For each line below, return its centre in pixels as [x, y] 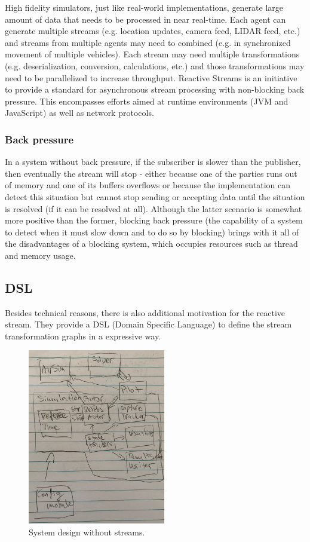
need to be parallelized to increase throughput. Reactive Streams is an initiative [151, 77]
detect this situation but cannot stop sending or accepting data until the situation [155, 196]
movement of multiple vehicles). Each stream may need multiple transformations [152, 54]
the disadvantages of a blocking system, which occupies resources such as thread [151, 244]
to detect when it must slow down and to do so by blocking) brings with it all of [152, 232]
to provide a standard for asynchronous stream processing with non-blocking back [155, 89]
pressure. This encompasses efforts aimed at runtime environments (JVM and [147, 101]
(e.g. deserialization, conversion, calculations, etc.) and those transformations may [155, 65]
